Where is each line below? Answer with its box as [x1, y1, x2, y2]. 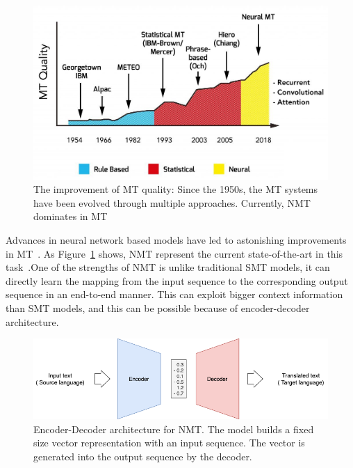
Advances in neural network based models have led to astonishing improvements [6, 233, 347, 247]
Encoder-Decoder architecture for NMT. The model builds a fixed [33, 421, 314, 436]
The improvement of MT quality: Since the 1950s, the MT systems [33, 182, 318, 196]
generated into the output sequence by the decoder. [33, 449, 252, 464]
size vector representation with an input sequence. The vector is [33, 435, 305, 450]
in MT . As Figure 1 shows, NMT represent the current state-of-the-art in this [6, 246, 343, 260]
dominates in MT [33, 209, 108, 224]
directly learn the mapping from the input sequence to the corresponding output [6, 273, 348, 288]
